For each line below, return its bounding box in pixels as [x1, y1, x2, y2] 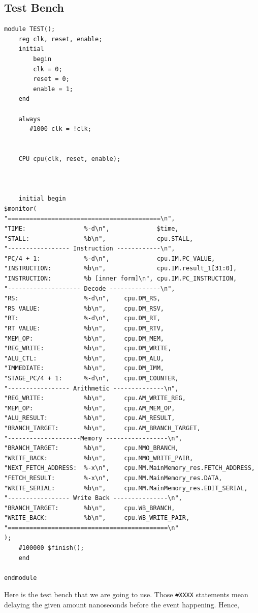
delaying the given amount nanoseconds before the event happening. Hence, [4, 599, 239, 610]
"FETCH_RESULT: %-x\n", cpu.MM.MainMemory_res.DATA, [4, 474, 222, 482]
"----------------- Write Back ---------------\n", [4, 494, 182, 502]
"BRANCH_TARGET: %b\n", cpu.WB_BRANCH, [4, 504, 175, 512]
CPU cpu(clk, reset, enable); [18, 155, 121, 162]
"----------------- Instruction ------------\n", [4, 245, 175, 253]
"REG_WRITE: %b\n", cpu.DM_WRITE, [4, 345, 172, 352]
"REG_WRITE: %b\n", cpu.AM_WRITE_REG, [4, 395, 186, 402]
